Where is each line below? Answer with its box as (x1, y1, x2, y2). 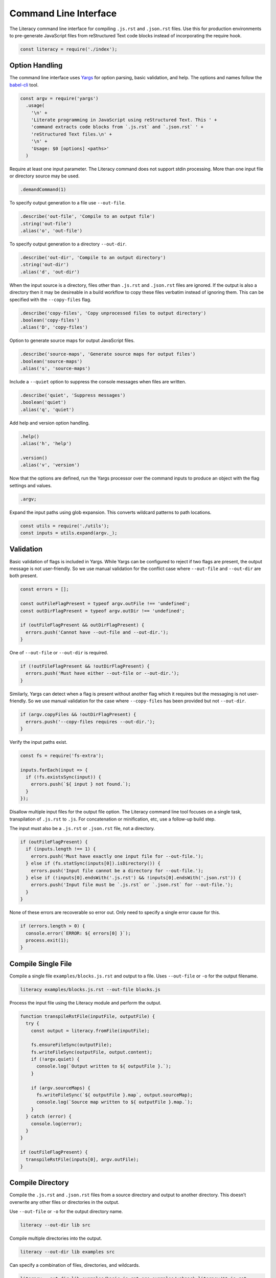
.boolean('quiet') (20, 399, 66, 405)
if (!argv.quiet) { (31, 1056, 80, 1062)
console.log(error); (31, 1121, 83, 1127)
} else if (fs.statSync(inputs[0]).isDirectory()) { (26, 860, 160, 866)
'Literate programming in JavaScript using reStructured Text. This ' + (31, 117, 217, 123)
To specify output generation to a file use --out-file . (9, 200, 126, 206)
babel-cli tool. (9, 82, 39, 88)
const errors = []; (20, 586, 69, 592)
